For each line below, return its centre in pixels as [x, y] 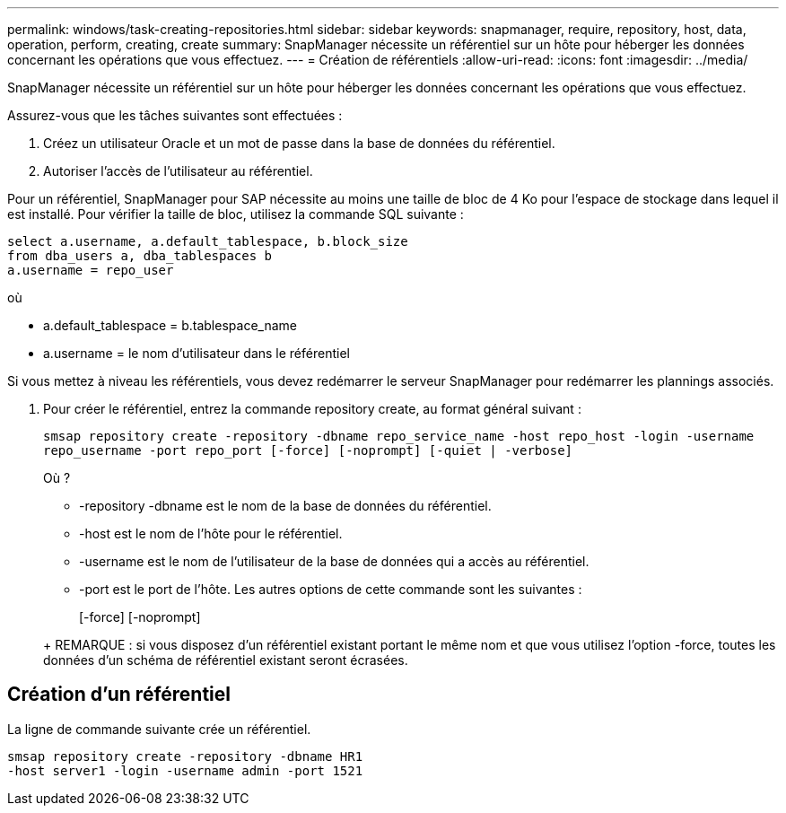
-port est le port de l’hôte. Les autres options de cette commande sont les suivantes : [331, 589]
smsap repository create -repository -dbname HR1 [185, 756]
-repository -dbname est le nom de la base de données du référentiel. [285, 506]
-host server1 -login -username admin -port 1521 [185, 770]
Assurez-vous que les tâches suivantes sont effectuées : [175, 115]
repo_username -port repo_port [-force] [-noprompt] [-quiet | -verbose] [308, 450]
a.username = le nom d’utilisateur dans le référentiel [196, 353]
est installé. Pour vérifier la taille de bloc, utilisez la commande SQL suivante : [236, 214]
